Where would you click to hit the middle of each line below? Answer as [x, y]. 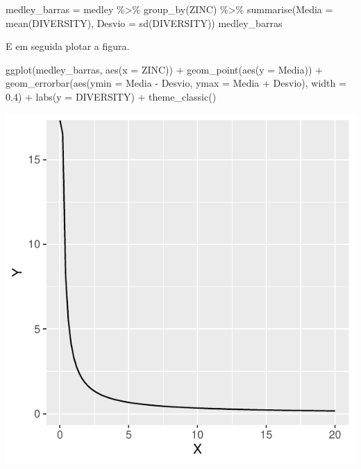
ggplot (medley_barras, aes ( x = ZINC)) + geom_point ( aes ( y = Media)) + [164, 69]
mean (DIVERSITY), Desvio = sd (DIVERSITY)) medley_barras [144, 23]
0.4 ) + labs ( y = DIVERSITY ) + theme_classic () [111, 96]
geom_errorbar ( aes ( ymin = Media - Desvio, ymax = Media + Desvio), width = [176, 83]
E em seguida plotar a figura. [68, 46]
